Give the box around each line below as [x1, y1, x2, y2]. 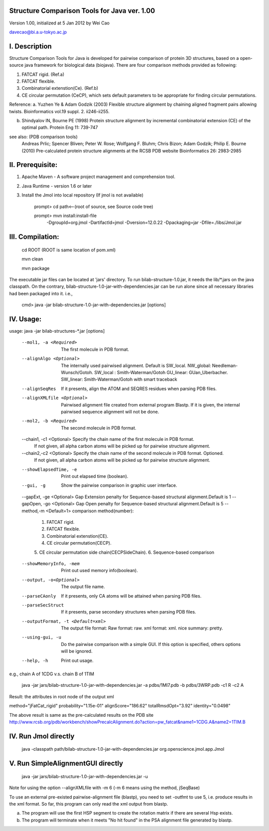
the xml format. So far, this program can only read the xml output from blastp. [9, 801, 168, 807]
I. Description [9, 42, 52, 50]
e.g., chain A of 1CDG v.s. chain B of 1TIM [9, 671, 95, 677]
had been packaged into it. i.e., [9, 290, 73, 296]
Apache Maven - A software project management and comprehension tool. [21, 174, 175, 180]
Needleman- [212, 362, 238, 369]
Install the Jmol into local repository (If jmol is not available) [21, 192, 144, 198]
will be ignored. [61, 648, 93, 654]
